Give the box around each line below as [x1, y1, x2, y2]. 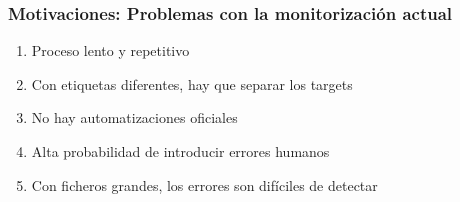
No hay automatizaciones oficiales [31, 107, 238, 128]
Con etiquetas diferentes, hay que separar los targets [31, 73, 353, 94]
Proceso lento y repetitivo [31, 40, 190, 61]
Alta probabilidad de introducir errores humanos [31, 141, 330, 161]
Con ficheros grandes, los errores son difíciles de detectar [31, 174, 378, 195]
